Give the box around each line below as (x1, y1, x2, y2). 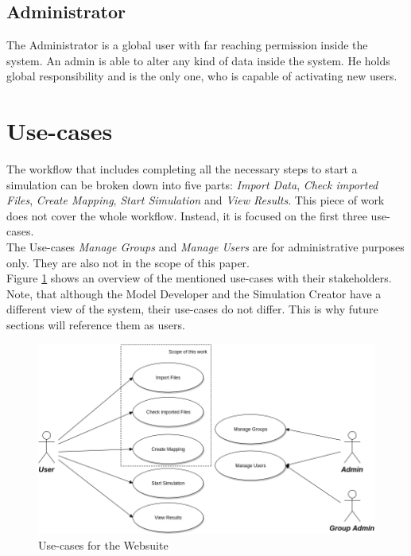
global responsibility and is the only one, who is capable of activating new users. (6, 68, 397, 84)
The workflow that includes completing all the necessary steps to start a (6, 161, 358, 177)
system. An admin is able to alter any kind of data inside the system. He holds (6, 52, 390, 68)
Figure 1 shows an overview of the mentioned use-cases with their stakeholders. (6, 270, 392, 286)
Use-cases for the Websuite (38, 536, 169, 553)
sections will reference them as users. (6, 317, 185, 333)
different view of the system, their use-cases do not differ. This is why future (6, 301, 378, 317)
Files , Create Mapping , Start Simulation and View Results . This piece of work (6, 192, 385, 208)
